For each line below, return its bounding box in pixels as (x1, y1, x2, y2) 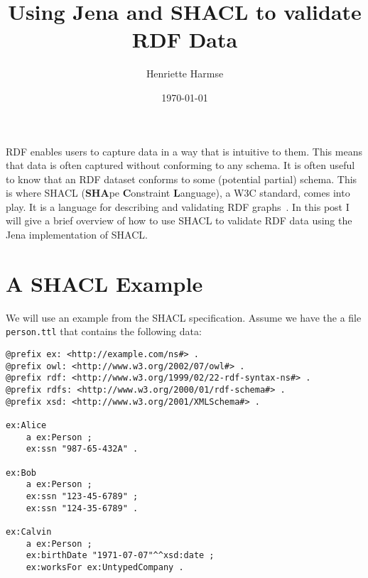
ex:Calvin (6, 526, 52, 537)
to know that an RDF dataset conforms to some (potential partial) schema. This (6, 171, 357, 186)
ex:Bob (6, 467, 36, 478)
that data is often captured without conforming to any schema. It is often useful (6, 158, 355, 173)
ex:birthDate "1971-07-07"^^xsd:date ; (26, 550, 215, 561)
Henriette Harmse (146, 66, 224, 81)
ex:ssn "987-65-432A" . (26, 444, 139, 454)
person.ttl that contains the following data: (6, 324, 202, 339)
